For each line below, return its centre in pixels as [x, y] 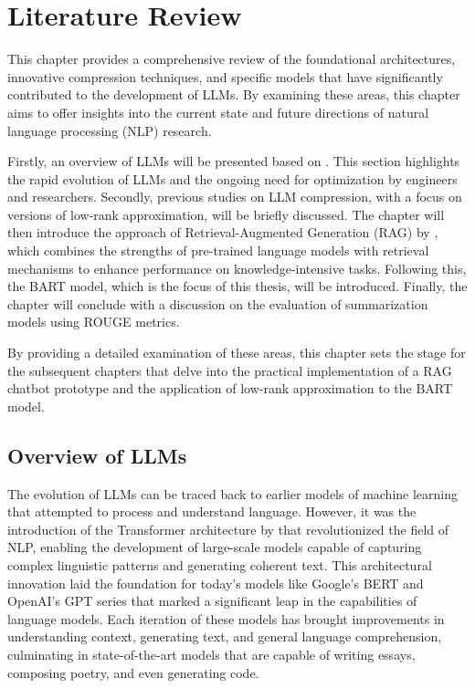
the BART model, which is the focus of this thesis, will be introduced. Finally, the [237, 286]
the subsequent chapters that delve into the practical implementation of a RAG [230, 370]
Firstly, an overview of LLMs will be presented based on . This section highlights [234, 161]
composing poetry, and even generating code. [133, 672]
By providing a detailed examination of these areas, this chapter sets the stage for [237, 353]
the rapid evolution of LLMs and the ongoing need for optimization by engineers [232, 178]
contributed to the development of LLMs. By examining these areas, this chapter [234, 94]
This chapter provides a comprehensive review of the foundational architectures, [232, 59]
